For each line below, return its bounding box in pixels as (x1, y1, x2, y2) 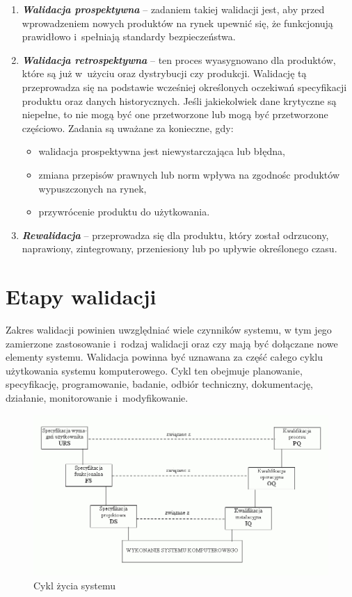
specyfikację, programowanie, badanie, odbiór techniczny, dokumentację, (6, 377, 314, 391)
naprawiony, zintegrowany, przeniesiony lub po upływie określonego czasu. (22, 241, 337, 256)
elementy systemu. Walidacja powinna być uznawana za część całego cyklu (6, 350, 323, 364)
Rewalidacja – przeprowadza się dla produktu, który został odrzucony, (22, 227, 329, 242)
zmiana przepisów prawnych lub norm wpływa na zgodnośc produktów (38, 167, 340, 181)
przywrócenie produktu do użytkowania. (38, 204, 210, 219)
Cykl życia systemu (33, 578, 115, 592)
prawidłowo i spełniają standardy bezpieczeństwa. (22, 29, 236, 44)
